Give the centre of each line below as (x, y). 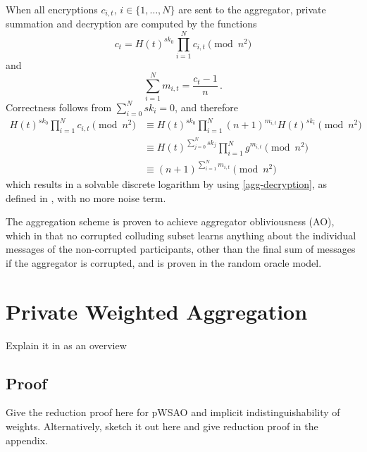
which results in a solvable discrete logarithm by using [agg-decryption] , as (167, 183)
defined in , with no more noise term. (86, 197)
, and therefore (207, 107)
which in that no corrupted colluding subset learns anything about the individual (181, 235)
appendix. (27, 440)
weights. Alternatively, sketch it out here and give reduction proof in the (162, 426)
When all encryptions (52, 9)
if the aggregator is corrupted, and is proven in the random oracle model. (164, 262)
